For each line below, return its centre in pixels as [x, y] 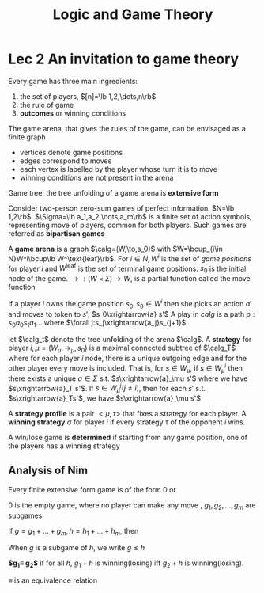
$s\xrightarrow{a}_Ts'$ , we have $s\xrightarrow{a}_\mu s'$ [105, 398]
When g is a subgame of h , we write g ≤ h [76, 548]
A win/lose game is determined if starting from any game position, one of [128, 437]
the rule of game [47, 105]
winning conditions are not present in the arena [96, 177]
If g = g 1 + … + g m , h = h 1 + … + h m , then [74, 532]
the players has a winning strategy [64, 446]
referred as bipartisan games [57, 233]
